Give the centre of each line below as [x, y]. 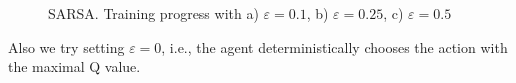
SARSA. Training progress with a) [153, 13]
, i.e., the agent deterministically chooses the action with [334, 46]
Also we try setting [66, 46]
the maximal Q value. [74, 66]
